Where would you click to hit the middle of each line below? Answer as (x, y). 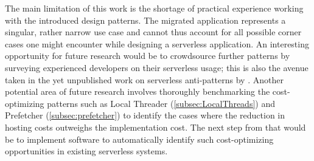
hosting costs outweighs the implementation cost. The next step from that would (155, 127)
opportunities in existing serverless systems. (86, 151)
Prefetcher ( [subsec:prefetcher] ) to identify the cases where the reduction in (145, 115)
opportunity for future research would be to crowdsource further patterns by (148, 56)
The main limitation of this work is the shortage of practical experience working (154, 8)
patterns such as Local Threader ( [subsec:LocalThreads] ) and (161, 103)
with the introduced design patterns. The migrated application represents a (145, 20)
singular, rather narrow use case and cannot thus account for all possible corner (153, 32)
